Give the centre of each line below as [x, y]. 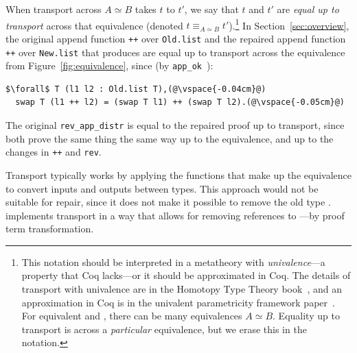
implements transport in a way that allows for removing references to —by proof [175, 215]
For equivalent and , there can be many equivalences [132, 316]
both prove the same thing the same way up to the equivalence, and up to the [170, 138]
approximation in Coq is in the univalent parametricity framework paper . [178, 302]
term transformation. [50, 229]
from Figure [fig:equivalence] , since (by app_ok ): [110, 65]
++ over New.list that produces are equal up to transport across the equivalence [175, 52]
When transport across [54, 9]
